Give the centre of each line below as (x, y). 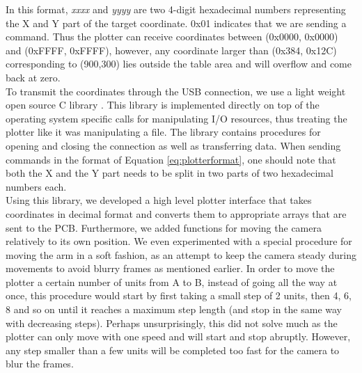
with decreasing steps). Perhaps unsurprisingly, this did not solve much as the (172, 323)
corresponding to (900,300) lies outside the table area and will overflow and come (179, 64)
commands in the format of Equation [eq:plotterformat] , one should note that (171, 159)
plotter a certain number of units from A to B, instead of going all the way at (172, 281)
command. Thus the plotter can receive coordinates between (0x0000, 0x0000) (172, 37)
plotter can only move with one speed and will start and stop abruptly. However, (178, 336)
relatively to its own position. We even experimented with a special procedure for (179, 241)
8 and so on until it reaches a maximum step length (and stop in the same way (174, 309)
